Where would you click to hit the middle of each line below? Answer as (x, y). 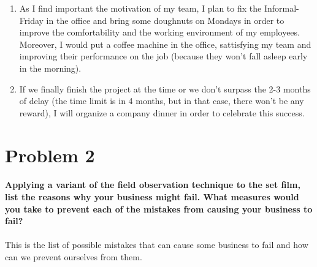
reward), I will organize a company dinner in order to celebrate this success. (162, 112)
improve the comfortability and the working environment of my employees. (159, 32)
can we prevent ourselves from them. (74, 256)
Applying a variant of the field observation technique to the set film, (153, 185)
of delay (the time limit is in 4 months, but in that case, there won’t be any (162, 101)
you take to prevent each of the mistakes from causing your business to (159, 209)
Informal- (281, 8)
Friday (31, 20)
